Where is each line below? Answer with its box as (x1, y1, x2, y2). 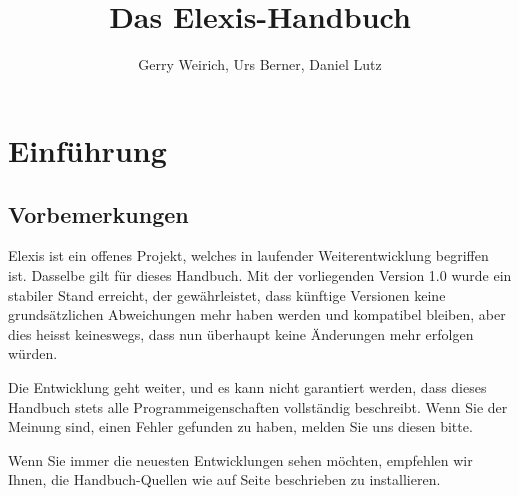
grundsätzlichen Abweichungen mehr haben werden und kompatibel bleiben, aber (8, 304, 506, 325)
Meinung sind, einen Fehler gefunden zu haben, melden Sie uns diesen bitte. (8, 416, 473, 437)
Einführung (8, 130, 167, 171)
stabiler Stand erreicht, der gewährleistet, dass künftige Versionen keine (8, 284, 446, 305)
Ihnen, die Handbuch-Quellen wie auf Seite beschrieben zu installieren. (8, 469, 441, 490)
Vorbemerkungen (8, 198, 189, 229)
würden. (8, 343, 58, 364)
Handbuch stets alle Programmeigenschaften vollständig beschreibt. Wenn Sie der (8, 396, 508, 417)
